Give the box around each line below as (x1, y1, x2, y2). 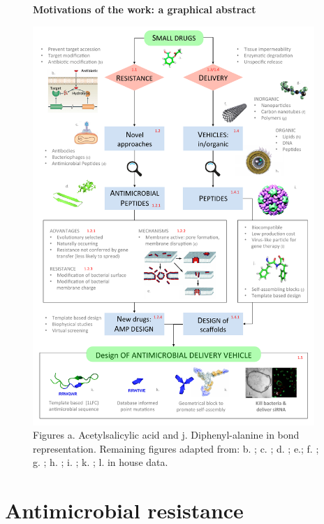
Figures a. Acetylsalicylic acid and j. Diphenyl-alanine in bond (33, 427, 300, 442)
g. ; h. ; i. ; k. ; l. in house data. (33, 455, 168, 469)
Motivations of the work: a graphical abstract (33, 2, 256, 16)
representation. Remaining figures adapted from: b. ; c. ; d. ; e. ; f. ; (33, 441, 319, 455)
